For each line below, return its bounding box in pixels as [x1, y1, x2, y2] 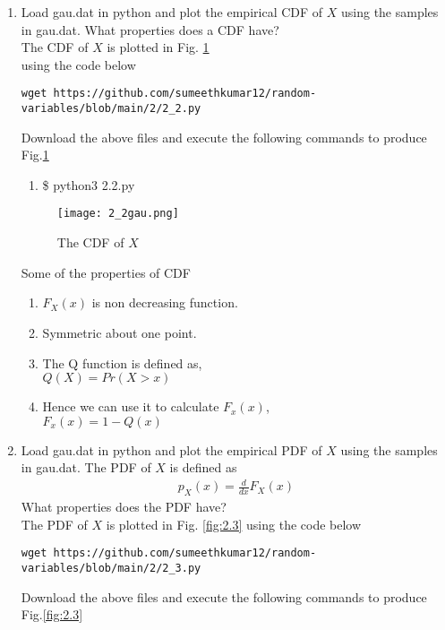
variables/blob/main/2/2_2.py [21, 102, 201, 116]
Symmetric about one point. [42, 323, 197, 341]
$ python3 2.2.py [42, 175, 135, 194]
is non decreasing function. [91, 293, 238, 312]
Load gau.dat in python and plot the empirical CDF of [21, 3, 323, 21]
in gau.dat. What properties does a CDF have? [21, 20, 279, 39]
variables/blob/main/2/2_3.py [21, 562, 201, 575]
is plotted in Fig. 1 [107, 38, 210, 56]
